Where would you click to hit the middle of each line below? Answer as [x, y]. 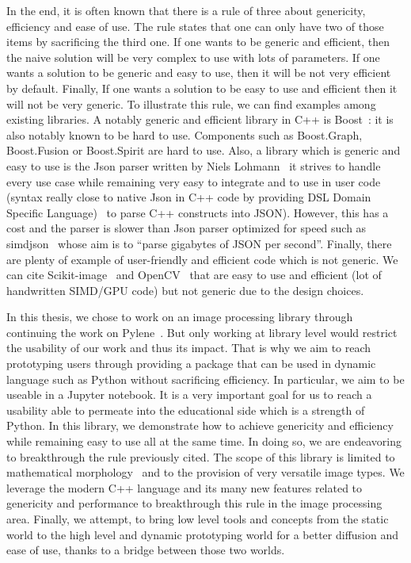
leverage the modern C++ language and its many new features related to [185, 487]
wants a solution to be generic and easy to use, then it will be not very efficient [199, 73]
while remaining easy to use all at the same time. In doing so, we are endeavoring [204, 441]
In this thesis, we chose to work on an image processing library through [180, 317]
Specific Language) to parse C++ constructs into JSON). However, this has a [198, 212]
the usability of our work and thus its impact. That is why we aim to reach [189, 348]
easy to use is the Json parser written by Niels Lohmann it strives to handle [194, 165]
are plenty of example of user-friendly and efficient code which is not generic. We [202, 259]
